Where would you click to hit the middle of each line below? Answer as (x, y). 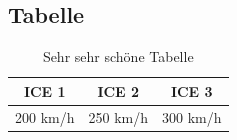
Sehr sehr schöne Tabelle (118, 56)
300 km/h (192, 116)
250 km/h (118, 116)
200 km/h (45, 116)
